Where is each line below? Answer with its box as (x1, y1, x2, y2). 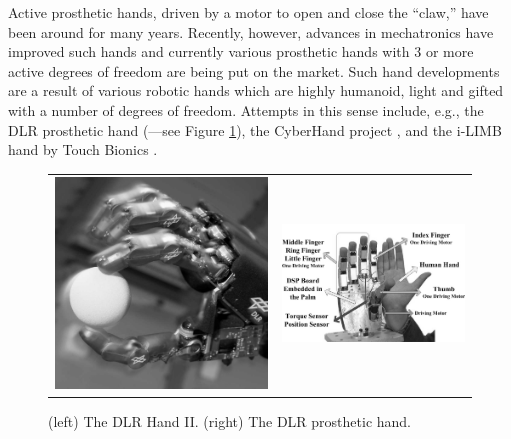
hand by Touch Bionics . (8, 139, 158, 160)
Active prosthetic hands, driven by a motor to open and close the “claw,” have (8, 2, 489, 22)
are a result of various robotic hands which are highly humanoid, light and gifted (8, 80, 504, 101)
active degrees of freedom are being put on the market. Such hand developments (8, 60, 500, 81)
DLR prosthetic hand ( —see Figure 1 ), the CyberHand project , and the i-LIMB (8, 119, 502, 140)
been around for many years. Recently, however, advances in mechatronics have (8, 21, 494, 42)
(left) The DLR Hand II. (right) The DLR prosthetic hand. (48, 411, 412, 432)
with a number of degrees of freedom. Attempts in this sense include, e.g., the (8, 99, 484, 120)
